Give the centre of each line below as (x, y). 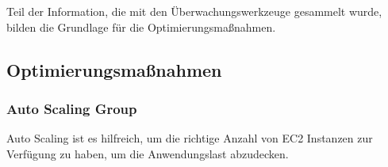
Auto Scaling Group (72, 108)
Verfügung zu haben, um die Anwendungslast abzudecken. (148, 153)
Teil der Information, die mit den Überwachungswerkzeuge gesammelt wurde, (194, 11)
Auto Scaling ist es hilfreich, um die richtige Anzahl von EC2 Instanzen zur (190, 138)
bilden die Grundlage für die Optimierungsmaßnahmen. (141, 27)
